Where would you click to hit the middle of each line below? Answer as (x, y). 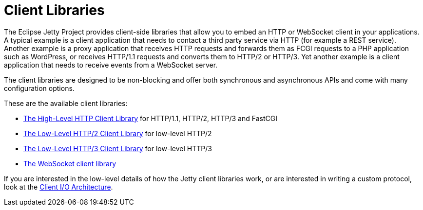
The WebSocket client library (70, 163)
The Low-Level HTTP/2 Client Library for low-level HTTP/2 (118, 133)
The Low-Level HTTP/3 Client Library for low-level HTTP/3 (118, 148)
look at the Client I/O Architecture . (58, 187)
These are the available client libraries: (66, 103)
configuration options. (39, 88)
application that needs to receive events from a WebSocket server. (111, 65)
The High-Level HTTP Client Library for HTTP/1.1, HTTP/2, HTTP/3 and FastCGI (150, 118)
